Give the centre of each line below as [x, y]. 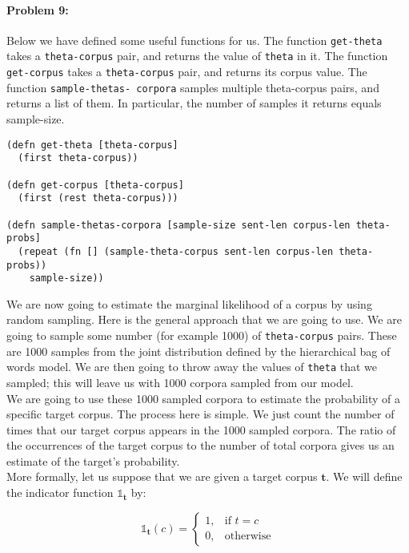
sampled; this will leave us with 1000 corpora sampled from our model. [180, 382]
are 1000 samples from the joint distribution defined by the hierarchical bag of [198, 351]
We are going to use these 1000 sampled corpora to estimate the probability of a [203, 398]
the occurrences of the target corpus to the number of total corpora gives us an [200, 445]
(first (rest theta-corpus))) [98, 198]
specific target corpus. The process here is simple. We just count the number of [200, 414]
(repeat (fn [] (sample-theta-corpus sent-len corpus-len [176, 251]
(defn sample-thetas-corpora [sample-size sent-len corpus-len [178, 225]
